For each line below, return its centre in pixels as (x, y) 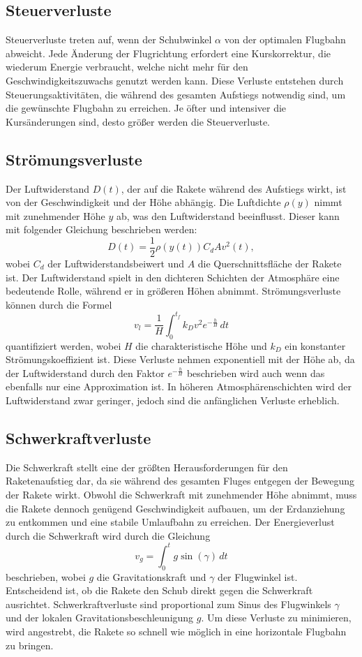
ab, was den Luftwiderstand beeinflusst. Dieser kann (228, 215)
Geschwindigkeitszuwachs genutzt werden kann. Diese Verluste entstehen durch (175, 80)
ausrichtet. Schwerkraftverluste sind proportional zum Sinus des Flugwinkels (168, 604)
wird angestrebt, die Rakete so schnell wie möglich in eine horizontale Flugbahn (176, 632)
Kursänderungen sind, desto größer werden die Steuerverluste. (138, 121)
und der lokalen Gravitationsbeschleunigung (100, 618)
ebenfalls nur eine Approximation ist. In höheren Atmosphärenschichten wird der (179, 386)
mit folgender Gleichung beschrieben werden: (101, 229)
